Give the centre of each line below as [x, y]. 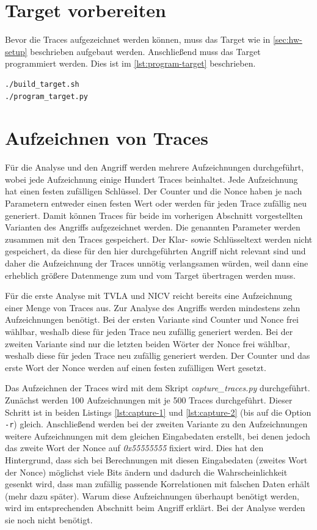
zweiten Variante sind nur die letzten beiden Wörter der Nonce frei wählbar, [148, 343]
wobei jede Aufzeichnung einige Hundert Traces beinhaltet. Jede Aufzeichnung [151, 179]
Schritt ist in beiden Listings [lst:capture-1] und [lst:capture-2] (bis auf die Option [158, 412]
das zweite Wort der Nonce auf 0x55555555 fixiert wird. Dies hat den [134, 448]
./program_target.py [47, 96]
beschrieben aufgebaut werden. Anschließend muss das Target [145, 51]
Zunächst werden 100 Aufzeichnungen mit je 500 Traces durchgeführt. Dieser [149, 399]
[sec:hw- [287, 39]
